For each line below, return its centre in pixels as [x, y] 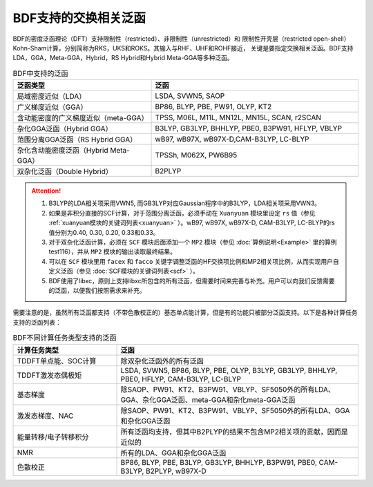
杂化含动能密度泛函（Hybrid [63, 151]
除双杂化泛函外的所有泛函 [162, 361]
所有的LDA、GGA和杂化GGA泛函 [173, 452]
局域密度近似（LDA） [51, 97]
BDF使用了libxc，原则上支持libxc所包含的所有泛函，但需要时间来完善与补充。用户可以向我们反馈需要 [192, 280]
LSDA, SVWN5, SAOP [190, 96]
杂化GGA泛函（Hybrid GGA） [65, 129]
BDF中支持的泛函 [40, 73]
